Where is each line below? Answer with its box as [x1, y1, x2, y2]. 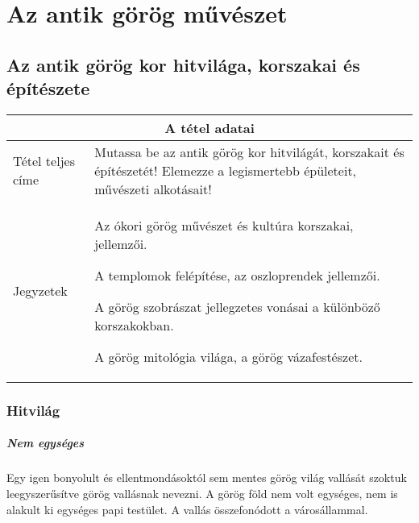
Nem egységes [6, 434, 85, 451]
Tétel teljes [13, 152, 75, 171]
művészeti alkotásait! [94, 179, 212, 198]
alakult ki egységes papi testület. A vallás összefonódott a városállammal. [6, 500, 368, 517]
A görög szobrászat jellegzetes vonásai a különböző [94, 297, 380, 316]
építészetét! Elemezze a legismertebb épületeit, [94, 160, 357, 180]
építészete [6, 76, 90, 101]
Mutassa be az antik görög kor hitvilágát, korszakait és [94, 142, 404, 161]
